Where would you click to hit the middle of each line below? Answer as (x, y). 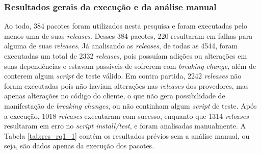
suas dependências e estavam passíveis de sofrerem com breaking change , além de (130, 66)
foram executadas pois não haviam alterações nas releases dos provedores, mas (126, 85)
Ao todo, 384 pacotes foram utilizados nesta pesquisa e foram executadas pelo (126, 26)
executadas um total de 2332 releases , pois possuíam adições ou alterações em (126, 56)
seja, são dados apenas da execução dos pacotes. (79, 146)
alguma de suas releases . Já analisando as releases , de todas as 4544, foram (121, 46)
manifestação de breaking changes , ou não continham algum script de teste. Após (130, 105)
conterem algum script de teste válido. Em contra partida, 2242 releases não (123, 76)
